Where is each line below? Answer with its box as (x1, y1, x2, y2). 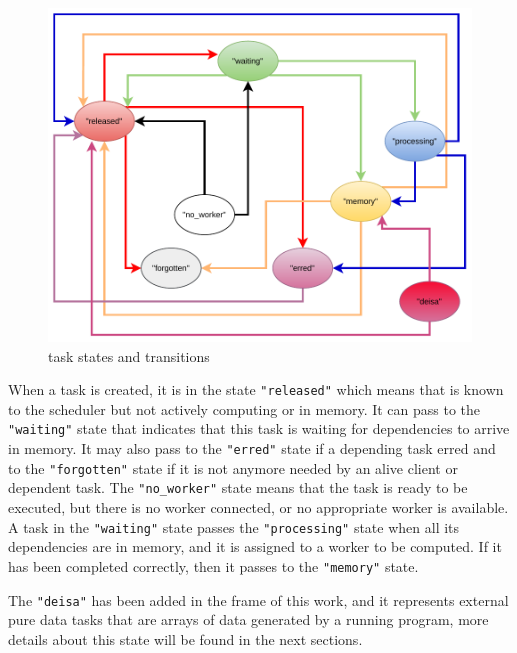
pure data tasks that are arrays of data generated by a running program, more (8, 609, 489, 630)
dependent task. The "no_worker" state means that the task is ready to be (8, 477, 468, 498)
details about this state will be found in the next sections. (8, 628, 363, 649)
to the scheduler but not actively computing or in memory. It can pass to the (8, 398, 481, 419)
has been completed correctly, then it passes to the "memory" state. (8, 555, 419, 576)
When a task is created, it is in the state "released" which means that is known (8, 379, 504, 400)
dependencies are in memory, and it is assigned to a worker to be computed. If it (8, 536, 502, 557)
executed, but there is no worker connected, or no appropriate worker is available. (8, 497, 509, 518)
